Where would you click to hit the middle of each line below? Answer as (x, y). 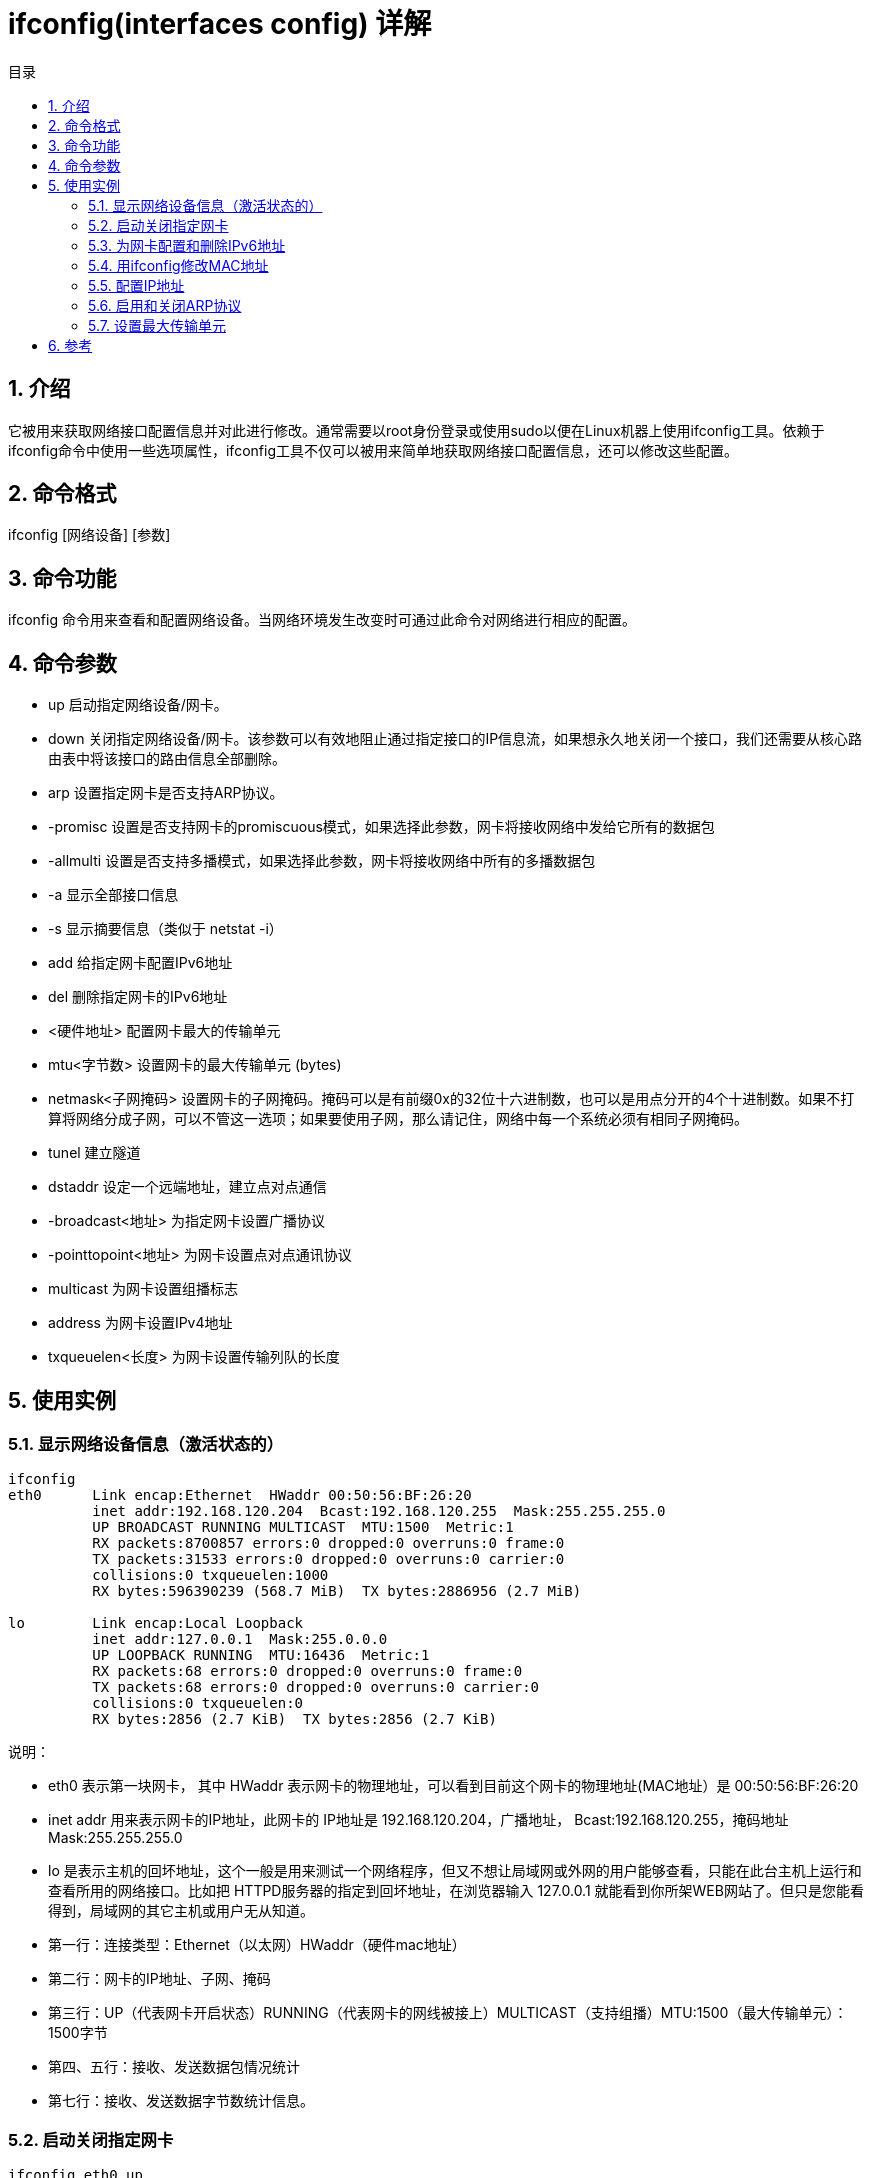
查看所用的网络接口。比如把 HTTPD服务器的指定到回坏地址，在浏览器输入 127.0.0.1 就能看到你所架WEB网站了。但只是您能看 (456, 1891)
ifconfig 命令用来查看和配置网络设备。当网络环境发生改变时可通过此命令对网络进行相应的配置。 (322, 620)
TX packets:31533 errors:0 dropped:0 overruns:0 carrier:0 (328, 1559)
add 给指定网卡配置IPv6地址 (140, 963)
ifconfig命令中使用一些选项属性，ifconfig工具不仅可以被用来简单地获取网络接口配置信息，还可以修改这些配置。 (373, 450)
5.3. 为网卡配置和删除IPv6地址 (187, 245)
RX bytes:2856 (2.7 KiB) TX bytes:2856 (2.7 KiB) (294, 1719)
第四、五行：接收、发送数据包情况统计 (174, 2067)
